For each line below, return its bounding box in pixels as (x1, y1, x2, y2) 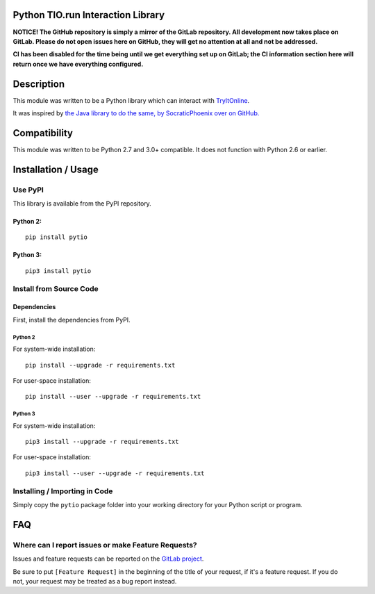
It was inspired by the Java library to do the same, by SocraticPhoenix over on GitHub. (12, 108, 260, 117)
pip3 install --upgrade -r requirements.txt (25, 438, 180, 446)
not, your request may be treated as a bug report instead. (12, 577, 177, 585)
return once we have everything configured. (12, 60, 144, 68)
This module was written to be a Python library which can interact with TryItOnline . (12, 96, 250, 104)
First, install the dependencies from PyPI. (12, 315, 131, 324)
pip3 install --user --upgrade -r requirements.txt (25, 469, 205, 477)
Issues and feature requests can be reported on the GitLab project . (12, 554, 204, 563)
